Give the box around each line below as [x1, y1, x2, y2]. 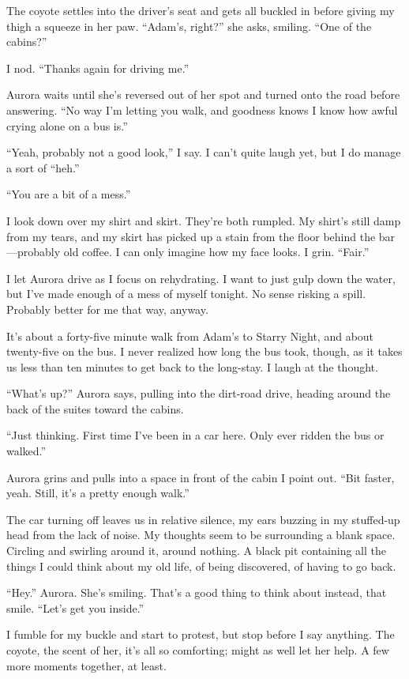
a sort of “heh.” [6, 159, 80, 175]
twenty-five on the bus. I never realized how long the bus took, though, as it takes [6, 343, 403, 360]
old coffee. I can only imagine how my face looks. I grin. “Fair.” [63, 243, 370, 260]
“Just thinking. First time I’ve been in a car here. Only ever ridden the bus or [6, 427, 385, 443]
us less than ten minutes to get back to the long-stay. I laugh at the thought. [6, 358, 378, 375]
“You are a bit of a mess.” [6, 186, 131, 202]
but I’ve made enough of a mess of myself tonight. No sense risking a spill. [6, 285, 366, 302]
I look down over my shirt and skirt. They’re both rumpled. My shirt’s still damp [6, 212, 401, 228]
